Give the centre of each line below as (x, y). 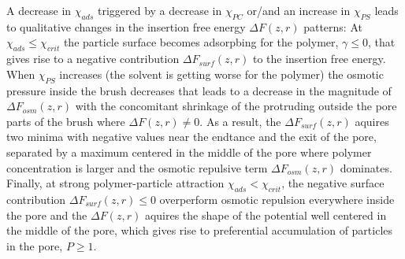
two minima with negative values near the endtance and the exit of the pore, (191, 137)
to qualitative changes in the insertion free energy (126, 26)
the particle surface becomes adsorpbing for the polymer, (201, 42)
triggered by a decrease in (160, 10)
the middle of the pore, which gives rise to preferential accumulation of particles (200, 230)
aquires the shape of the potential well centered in (266, 215)
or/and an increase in (299, 10)
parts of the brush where (66, 121)
